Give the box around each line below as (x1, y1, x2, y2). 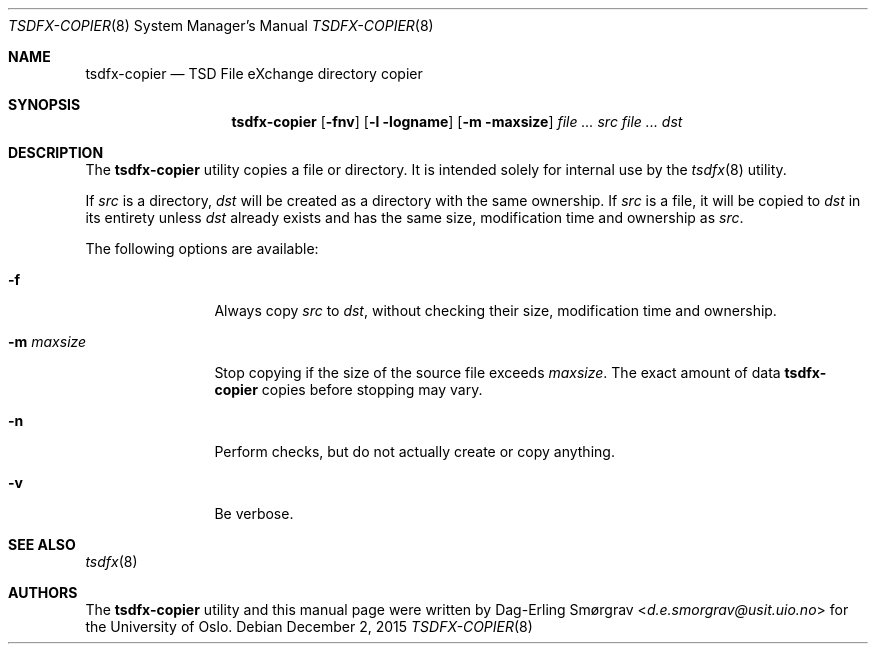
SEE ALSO (8, 536, 76, 553)
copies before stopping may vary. (261, 381, 483, 398)
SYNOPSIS (8, 96, 81, 113)
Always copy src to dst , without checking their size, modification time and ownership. (214, 302, 777, 319)
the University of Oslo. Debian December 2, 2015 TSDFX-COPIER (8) (85, 618, 533, 635)
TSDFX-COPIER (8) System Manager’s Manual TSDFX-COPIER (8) (8, 17, 434, 34)
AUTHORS (8, 584, 78, 601)
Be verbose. (214, 505, 294, 522)
